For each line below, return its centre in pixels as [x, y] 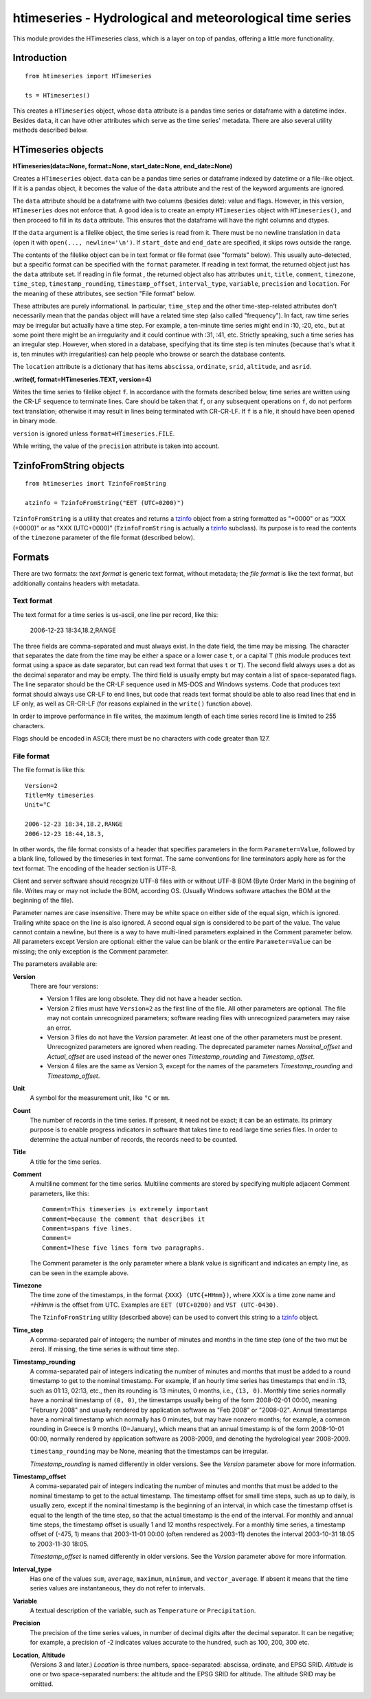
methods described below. [50, 130]
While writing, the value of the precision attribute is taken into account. [116, 446]
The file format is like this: [49, 770]
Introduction [40, 58]
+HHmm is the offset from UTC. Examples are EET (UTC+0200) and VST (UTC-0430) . [154, 1305]
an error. [59, 1028]
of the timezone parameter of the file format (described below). [104, 538]
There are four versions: [64, 987]
